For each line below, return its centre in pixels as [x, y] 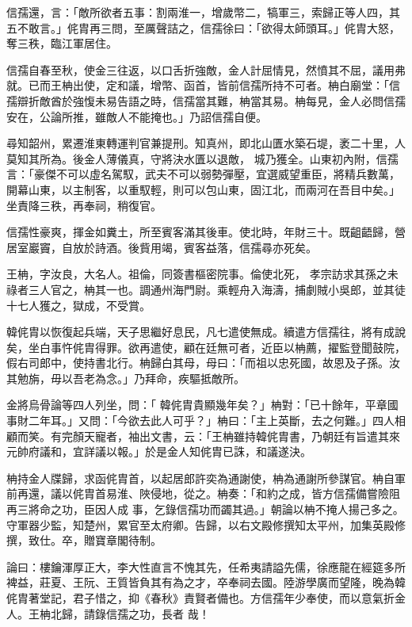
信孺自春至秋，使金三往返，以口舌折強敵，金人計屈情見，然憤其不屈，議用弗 [206, 69]
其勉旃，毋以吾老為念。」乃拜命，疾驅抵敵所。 [126, 378]
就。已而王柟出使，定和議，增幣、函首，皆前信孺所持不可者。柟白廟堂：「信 [203, 85]
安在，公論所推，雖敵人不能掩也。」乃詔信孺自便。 [137, 116]
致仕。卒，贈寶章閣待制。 [95, 540]
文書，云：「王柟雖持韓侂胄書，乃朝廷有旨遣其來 [275, 436]
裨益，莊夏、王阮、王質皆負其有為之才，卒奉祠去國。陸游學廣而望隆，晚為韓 [206, 582]
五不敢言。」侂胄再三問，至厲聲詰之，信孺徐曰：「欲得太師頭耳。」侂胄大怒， [203, 27]
